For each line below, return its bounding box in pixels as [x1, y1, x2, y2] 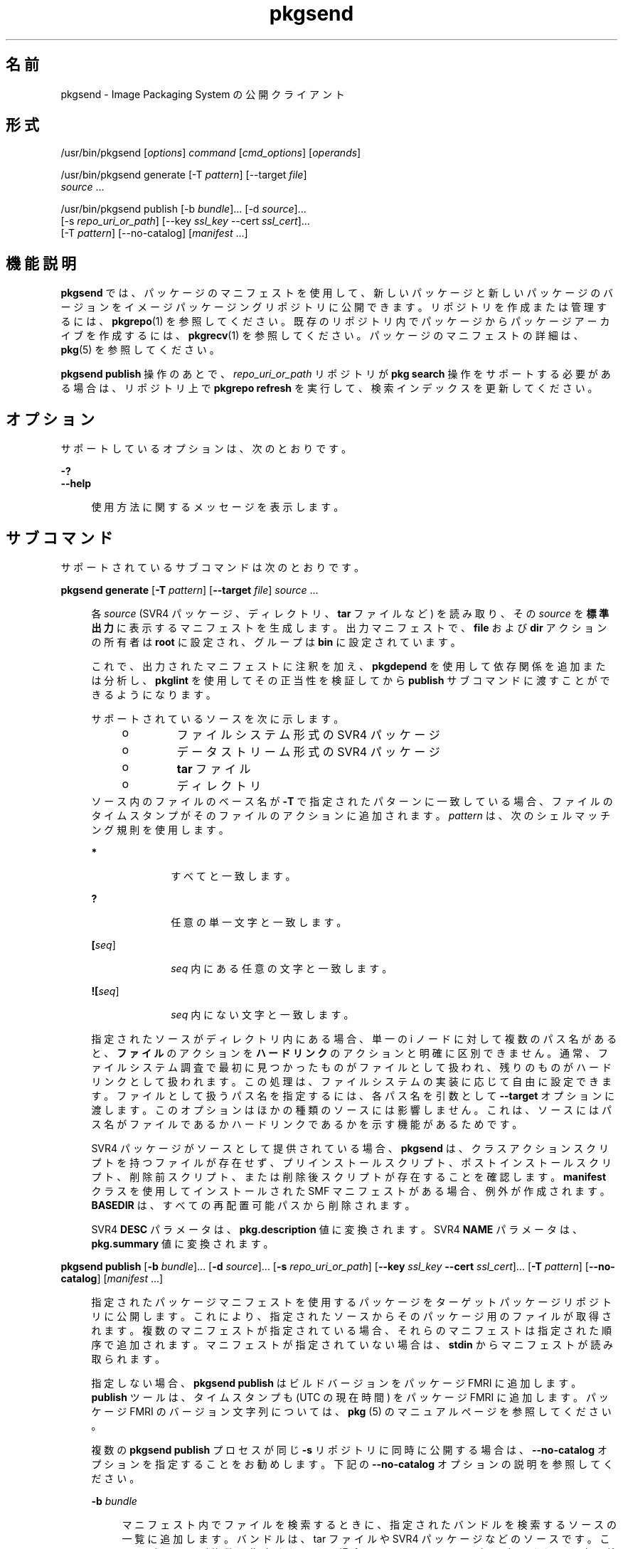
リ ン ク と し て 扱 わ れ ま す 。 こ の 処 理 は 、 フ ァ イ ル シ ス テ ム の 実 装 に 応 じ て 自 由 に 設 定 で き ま [91, 1075, 612, 1087]
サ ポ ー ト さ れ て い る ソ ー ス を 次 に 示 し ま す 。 [91, 712, 344, 725]
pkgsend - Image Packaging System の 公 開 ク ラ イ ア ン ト [60, 87, 345, 100]
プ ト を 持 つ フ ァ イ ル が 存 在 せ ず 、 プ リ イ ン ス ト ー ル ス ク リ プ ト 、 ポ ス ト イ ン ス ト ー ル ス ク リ [91, 1156, 612, 1169]
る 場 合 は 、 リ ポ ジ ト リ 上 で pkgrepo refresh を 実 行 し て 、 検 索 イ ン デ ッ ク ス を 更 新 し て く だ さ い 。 [60, 382, 598, 395]
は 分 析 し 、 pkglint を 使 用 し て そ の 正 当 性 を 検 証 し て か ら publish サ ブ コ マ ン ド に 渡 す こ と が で [91, 674, 610, 686]
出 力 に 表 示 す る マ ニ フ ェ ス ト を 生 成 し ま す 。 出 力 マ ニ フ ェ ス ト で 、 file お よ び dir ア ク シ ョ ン [91, 621, 607, 634]
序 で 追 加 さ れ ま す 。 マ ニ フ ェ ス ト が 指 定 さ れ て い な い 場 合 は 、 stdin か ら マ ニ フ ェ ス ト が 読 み [91, 1338, 614, 1351]
